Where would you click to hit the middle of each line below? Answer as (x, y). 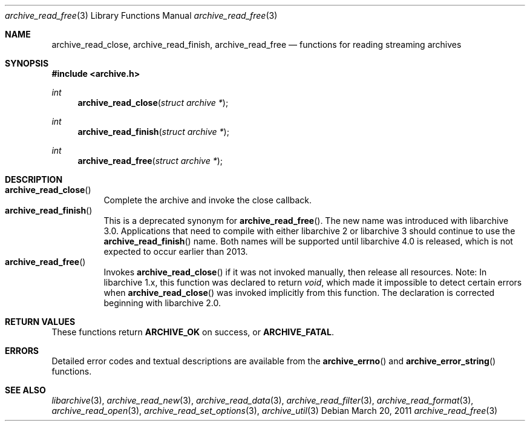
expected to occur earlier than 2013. (176, 251)
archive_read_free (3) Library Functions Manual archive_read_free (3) (141, 15)
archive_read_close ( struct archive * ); (153, 103)
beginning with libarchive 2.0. (162, 303)
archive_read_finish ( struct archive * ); (153, 132)
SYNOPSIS (27, 63)
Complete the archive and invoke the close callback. (208, 200)
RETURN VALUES (40, 322)
